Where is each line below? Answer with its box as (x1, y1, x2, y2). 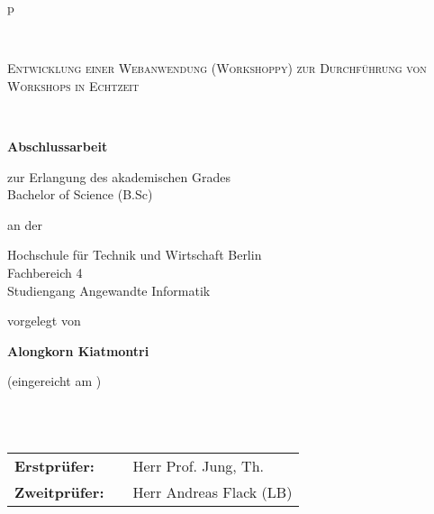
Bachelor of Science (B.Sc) (7, 185, 153, 204)
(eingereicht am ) (7, 372, 102, 390)
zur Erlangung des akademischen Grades (7, 167, 231, 186)
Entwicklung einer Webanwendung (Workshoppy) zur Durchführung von (7, 59, 427, 78)
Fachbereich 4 (7, 262, 83, 281)
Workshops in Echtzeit (7, 76, 140, 95)
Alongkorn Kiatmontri (7, 341, 149, 360)
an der (7, 215, 42, 234)
